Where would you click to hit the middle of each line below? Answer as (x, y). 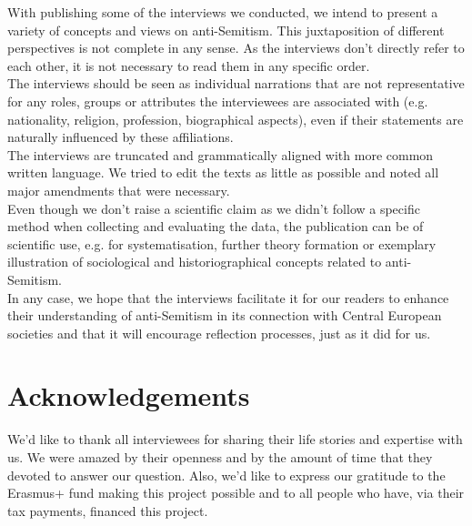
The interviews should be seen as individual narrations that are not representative (236, 83)
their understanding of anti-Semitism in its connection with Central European (225, 315)
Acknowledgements (129, 395)
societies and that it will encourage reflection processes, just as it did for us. (219, 333)
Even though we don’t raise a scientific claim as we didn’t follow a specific (214, 208)
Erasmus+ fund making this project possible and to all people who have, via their (236, 493)
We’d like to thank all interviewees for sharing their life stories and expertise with (235, 439)
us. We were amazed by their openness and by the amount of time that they (220, 457)
